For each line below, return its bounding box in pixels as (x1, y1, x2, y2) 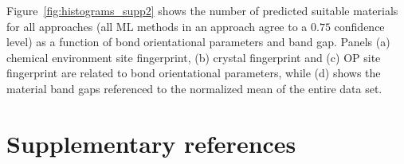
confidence (334, 18, 385, 34)
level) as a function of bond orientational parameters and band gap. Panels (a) (6, 33, 390, 50)
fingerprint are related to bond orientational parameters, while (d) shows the (6, 64, 381, 81)
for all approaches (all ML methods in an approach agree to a (6, 18, 308, 34)
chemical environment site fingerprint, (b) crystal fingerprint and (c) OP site (6, 49, 381, 65)
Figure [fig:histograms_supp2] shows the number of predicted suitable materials (6, 2, 398, 18)
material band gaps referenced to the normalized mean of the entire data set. (6, 80, 382, 96)
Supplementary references (6, 127, 296, 159)
